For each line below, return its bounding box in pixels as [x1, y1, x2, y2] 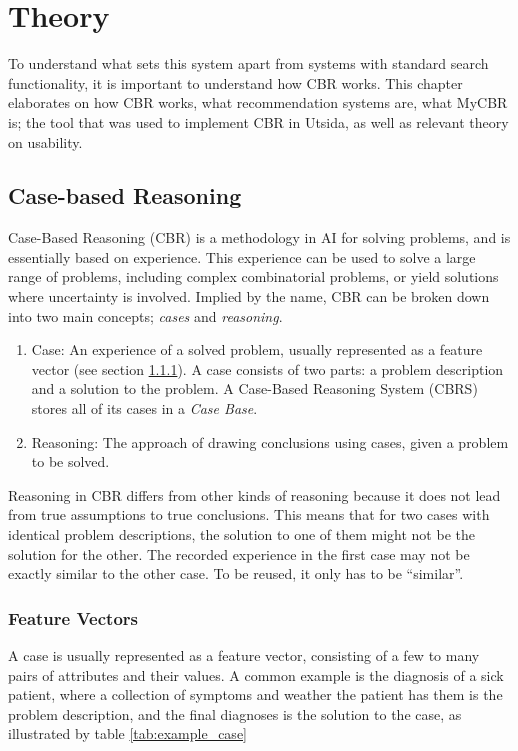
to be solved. [31, 451, 110, 472]
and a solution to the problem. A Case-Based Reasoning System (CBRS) [31, 378, 478, 399]
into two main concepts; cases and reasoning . [8, 305, 283, 326]
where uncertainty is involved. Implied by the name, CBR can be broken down [8, 286, 490, 307]
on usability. [8, 131, 83, 152]
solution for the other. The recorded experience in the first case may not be [8, 543, 470, 564]
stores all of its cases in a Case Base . [31, 398, 258, 419]
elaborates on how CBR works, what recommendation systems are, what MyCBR [8, 92, 508, 113]
